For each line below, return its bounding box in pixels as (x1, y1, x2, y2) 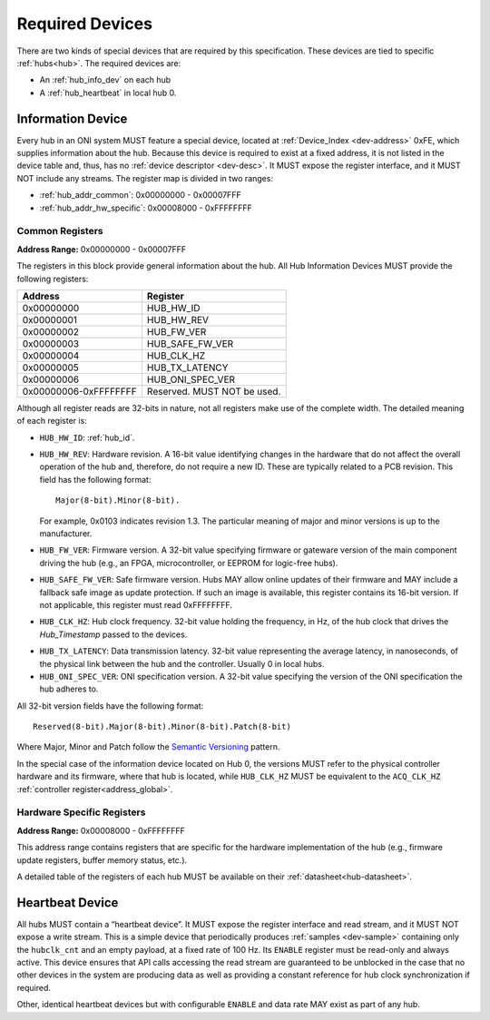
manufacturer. (39, 528, 93, 539)
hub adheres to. (39, 683, 99, 694)
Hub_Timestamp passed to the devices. (39, 629, 188, 640)
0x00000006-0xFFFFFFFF (22, 385, 137, 397)
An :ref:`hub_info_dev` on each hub (39, 74, 171, 85)
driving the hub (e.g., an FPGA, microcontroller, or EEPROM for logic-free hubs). (39, 557, 338, 568)
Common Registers (16, 225, 103, 238)
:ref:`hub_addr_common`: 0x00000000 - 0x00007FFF (39, 190, 241, 201)
